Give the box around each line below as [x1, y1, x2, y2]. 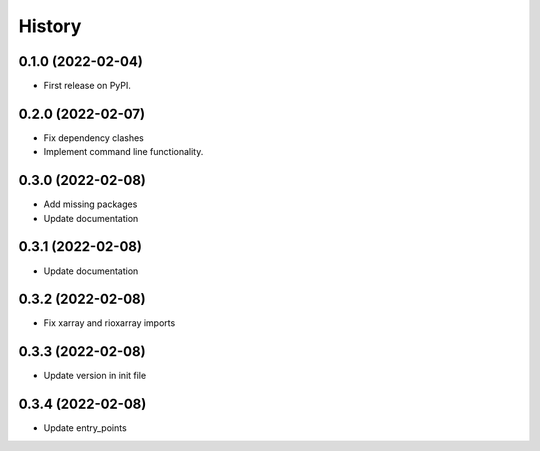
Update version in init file [43, 370, 147, 382]
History [18, 15, 82, 37]
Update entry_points [43, 422, 127, 434]
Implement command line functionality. [43, 146, 204, 158]
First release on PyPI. [43, 80, 132, 92]
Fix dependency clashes [43, 131, 144, 144]
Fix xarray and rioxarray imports [43, 317, 176, 329]
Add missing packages [43, 198, 138, 210]
